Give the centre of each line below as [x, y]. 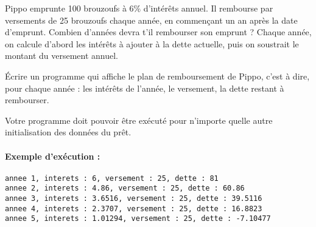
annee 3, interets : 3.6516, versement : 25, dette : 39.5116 [134, 199]
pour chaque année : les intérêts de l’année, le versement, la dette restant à [145, 88]
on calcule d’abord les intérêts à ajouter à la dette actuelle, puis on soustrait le [152, 43]
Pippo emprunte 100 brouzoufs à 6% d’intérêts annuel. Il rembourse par [139, 8]
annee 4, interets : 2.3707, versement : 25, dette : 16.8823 [134, 208]
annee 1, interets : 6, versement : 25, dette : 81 [112, 178]
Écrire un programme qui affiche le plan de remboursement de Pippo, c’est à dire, [157, 76]
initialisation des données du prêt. [68, 132]
